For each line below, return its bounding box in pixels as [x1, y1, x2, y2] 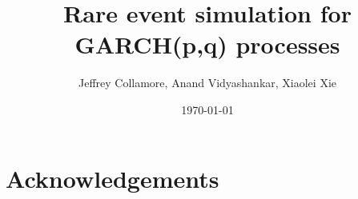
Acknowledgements [6, 161, 219, 194]
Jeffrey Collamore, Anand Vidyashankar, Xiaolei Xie [78, 74, 336, 91]
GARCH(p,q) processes [74, 28, 340, 61]
